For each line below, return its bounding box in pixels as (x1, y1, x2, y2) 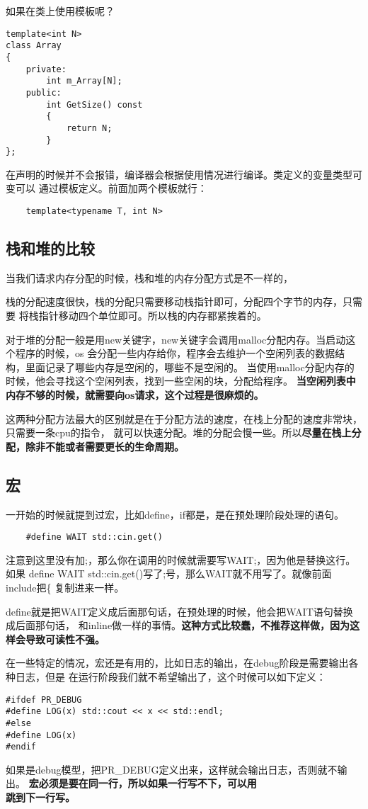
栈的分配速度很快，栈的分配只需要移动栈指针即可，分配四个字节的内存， (6, 294, 343, 309)
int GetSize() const (46, 99, 143, 110)
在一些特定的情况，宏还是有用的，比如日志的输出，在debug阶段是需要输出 (6, 655, 349, 670)
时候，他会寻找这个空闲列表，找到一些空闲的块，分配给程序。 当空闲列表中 (6, 373, 356, 388)
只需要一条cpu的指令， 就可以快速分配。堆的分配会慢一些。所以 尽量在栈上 (6, 425, 352, 440)
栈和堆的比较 (6, 237, 95, 259)
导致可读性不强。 (25, 631, 105, 646)
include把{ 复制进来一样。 (6, 580, 125, 595)
